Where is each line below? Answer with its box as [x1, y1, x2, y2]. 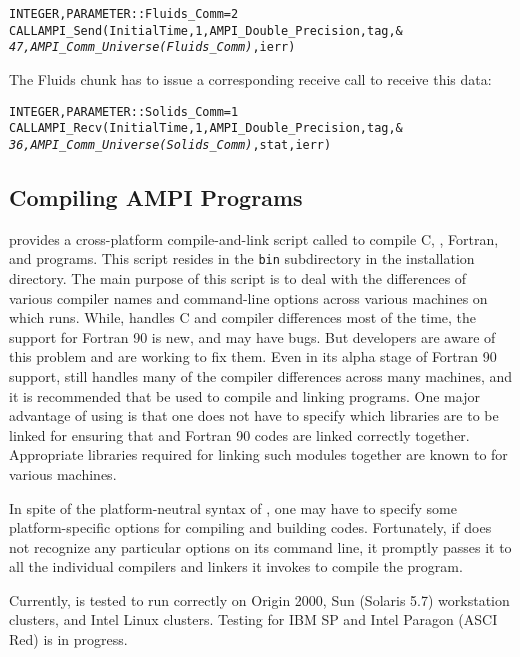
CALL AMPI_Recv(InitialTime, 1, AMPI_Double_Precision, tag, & [9, 121, 403, 136]
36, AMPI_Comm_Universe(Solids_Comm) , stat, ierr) [9, 137, 332, 152]
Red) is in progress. [9, 629, 128, 650]
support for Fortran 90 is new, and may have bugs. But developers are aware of [9, 326, 496, 347]
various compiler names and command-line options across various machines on [9, 287, 488, 308]
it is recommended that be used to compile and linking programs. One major [9, 385, 480, 406]
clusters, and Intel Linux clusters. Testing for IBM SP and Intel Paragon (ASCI [9, 609, 498, 630]
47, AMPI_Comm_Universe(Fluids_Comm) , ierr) [9, 40, 296, 55]
